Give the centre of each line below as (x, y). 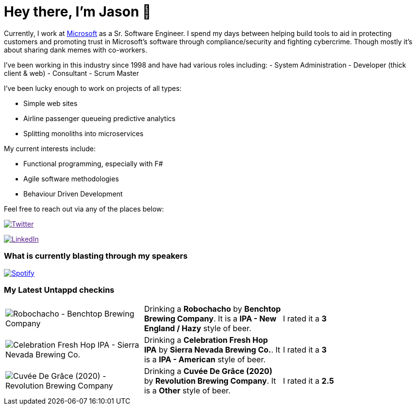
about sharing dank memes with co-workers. (76, 50)
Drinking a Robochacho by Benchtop (212, 309)
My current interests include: (50, 148)
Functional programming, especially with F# (93, 163)
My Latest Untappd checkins (59, 290)
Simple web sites (50, 103)
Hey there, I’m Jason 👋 (78, 12)
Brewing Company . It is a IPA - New (210, 319)
